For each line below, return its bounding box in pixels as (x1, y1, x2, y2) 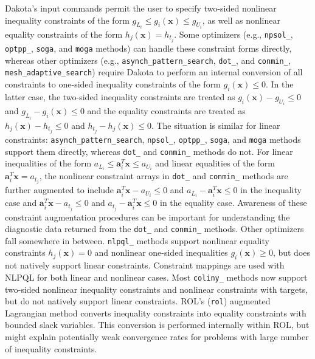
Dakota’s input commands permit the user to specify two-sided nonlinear (5, 2, 277, 14)
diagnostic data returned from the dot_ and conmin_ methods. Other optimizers (5, 222, 304, 235)
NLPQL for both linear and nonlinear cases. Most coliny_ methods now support (5, 270, 308, 283)
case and (5, 196, 37, 209)
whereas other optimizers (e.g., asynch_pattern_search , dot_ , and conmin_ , (5, 53, 291, 66)
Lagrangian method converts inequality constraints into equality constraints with (5, 306, 306, 319)
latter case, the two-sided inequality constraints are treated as (5, 90, 235, 103)
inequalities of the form (5, 157, 92, 169)
